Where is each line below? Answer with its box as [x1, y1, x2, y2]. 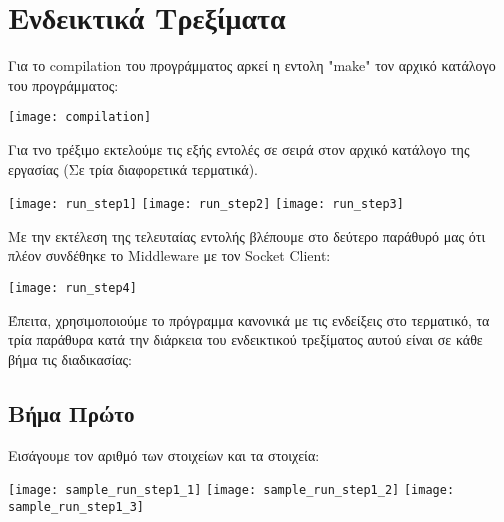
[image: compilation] [8, 110, 152, 125]
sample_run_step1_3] [8, 499, 145, 514]
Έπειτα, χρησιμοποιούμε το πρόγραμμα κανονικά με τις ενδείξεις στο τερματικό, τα [8, 309, 490, 330]
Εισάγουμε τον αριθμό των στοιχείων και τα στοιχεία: [8, 444, 320, 465]
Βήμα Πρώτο [8, 397, 135, 428]
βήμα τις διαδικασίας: [8, 348, 132, 369]
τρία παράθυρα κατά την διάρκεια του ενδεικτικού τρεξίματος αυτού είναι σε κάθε [8, 329, 483, 350]
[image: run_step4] [8, 281, 137, 295]
